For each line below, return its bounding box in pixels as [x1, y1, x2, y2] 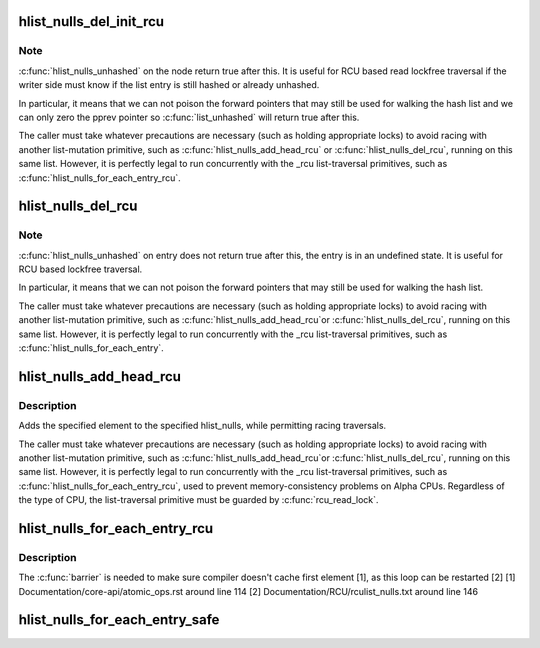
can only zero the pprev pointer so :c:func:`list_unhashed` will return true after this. [18, 111, 360, 123]
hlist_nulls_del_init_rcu [18, 13, 165, 30]
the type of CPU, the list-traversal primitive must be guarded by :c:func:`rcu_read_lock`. [18, 494, 379, 506]
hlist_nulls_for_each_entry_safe [18, 611, 220, 629]
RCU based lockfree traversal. [18, 263, 143, 275]
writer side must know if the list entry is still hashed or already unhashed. [18, 79, 320, 91]
